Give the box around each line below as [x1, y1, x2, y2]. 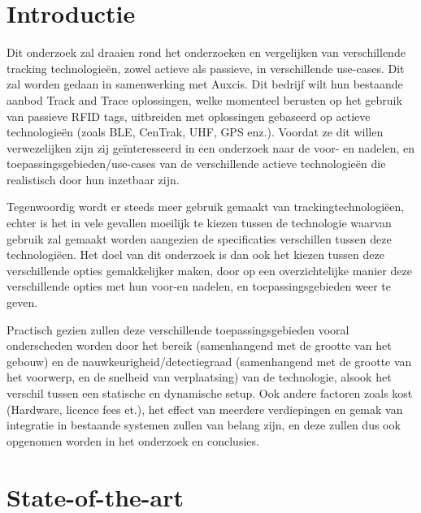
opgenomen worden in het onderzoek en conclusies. [7, 432, 259, 449]
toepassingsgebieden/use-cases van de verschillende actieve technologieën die [7, 155, 386, 172]
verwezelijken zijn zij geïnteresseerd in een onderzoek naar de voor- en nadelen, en [7, 139, 415, 156]
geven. [7, 294, 38, 311]
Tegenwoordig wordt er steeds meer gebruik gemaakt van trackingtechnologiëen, [7, 198, 405, 215]
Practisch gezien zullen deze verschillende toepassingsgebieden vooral [7, 321, 349, 338]
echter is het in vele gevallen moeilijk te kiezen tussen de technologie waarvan [7, 214, 392, 231]
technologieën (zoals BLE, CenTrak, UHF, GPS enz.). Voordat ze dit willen [7, 123, 384, 140]
